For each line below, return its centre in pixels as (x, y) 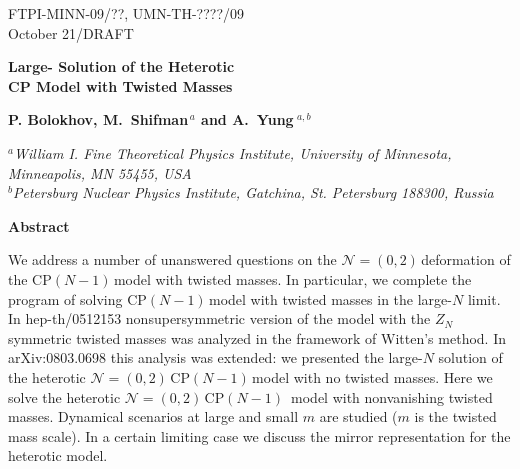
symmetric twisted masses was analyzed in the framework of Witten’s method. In (257, 337)
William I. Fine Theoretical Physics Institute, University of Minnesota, (232, 152)
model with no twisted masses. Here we (372, 376)
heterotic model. (58, 455)
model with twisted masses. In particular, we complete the (292, 278)
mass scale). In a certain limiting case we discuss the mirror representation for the (259, 435)
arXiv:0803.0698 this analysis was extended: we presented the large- (215, 357)
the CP (30, 278)
